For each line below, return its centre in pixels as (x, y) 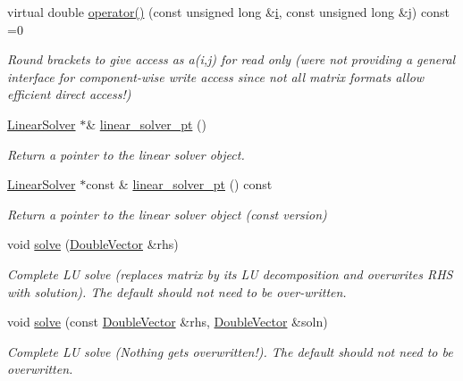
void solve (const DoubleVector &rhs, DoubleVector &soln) (168, 322)
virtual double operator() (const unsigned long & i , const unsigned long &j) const (228, 12)
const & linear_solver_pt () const (179, 184)
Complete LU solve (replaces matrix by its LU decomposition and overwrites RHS (230, 273)
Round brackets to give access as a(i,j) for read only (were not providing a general (231, 59)
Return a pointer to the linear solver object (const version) (167, 214)
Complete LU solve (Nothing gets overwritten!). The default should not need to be (230, 351)
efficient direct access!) (69, 94)
